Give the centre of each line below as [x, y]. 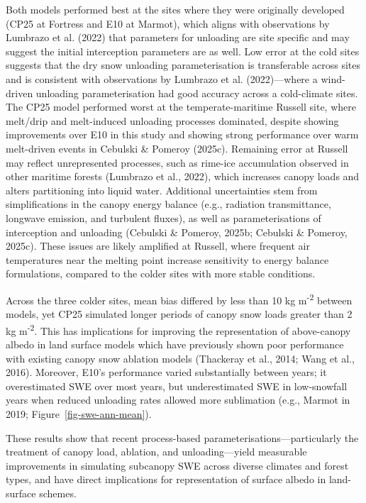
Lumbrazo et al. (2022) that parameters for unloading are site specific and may [178, 37]
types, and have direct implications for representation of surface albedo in [166, 479]
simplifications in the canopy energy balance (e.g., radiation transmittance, [168, 204]
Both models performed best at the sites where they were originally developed [175, 9]
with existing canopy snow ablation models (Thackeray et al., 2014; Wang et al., [180, 358]
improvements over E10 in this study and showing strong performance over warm [182, 134]
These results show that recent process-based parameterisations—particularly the [182, 437]
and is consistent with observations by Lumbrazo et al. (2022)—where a [162, 78]
